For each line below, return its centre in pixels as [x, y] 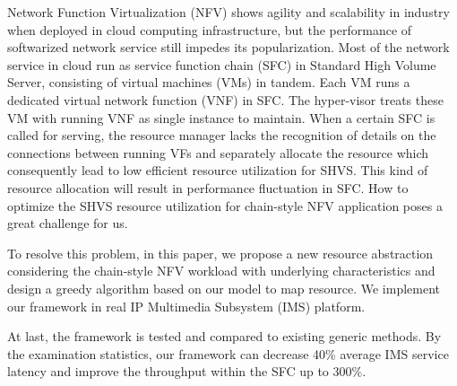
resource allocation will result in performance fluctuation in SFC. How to [208, 187]
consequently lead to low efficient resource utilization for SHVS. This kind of [218, 170]
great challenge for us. [68, 223]
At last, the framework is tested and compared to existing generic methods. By [224, 336]
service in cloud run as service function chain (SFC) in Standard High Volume [222, 64]
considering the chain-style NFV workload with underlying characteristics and [221, 271]
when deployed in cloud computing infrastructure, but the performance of [210, 29]
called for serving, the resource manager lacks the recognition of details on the [222, 135]
